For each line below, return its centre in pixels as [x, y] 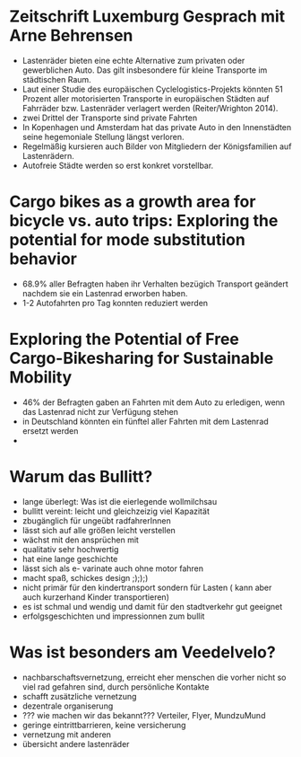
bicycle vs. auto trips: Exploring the [144, 221]
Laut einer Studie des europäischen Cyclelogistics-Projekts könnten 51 [153, 89]
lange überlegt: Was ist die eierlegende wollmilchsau [120, 501]
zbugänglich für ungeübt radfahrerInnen [97, 520]
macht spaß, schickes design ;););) [85, 577]
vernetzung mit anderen [67, 735]
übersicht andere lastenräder [76, 744]
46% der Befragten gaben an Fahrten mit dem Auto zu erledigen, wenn [153, 402]
